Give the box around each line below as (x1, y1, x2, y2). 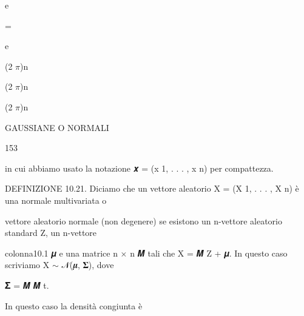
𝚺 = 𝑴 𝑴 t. (5, 278, 49, 291)
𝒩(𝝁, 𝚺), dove (61, 258, 114, 271)
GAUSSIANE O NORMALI (5, 121, 109, 133)
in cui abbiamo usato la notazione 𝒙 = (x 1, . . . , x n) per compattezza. (5, 161, 274, 174)
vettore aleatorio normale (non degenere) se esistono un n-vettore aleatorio (5, 214, 282, 227)
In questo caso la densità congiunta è (5, 299, 143, 312)
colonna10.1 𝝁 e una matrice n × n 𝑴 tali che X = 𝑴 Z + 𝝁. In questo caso (5, 246, 288, 259)
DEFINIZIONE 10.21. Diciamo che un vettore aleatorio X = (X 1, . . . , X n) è (5, 182, 299, 195)
